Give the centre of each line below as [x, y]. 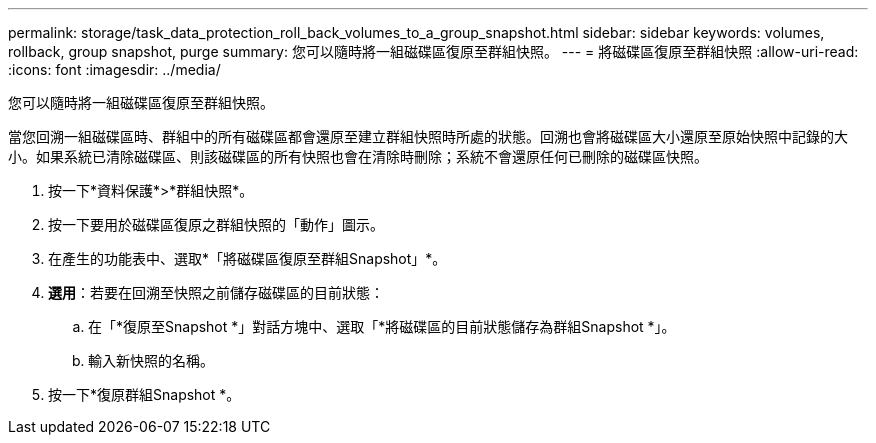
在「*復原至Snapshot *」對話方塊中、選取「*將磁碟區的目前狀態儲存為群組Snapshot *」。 [382, 326]
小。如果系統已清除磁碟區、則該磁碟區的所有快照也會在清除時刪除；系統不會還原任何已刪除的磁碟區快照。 [358, 156]
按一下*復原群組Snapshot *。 [144, 394]
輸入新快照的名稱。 [151, 360]
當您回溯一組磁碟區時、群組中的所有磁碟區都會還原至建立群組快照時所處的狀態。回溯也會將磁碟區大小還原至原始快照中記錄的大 [428, 136]
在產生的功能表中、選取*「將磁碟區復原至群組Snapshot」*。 [247, 258]
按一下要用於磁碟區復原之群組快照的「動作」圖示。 [216, 224]
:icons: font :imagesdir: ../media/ [114, 69]
